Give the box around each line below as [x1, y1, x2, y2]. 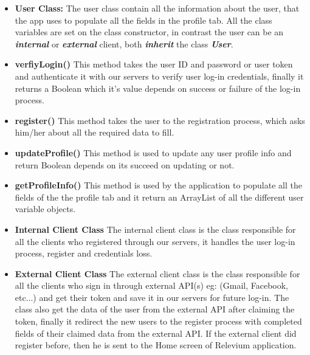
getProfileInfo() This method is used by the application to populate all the [15, 179, 302, 191]
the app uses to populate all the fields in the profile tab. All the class [15, 13, 272, 26]
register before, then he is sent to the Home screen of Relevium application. [15, 339, 297, 351]
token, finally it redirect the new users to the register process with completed [15, 315, 302, 328]
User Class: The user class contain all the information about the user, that [15, 2, 300, 14]
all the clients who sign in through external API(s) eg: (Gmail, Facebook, [15, 279, 288, 292]
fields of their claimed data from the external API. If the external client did [15, 326, 297, 339]
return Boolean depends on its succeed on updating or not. [15, 158, 235, 171]
